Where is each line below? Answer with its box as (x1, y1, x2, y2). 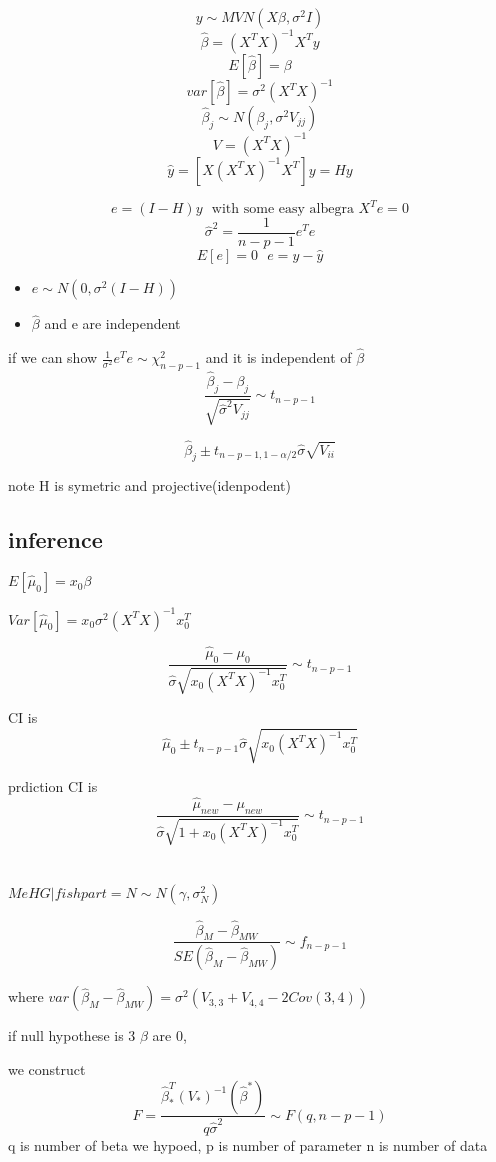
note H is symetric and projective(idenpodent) (8, 475, 291, 496)
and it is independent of (205, 347, 352, 368)
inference (8, 524, 103, 555)
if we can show (8, 347, 98, 368)
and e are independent (44, 313, 181, 334)
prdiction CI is (8, 776, 98, 797)
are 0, (152, 1025, 187, 1046)
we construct (8, 1058, 86, 1079)
